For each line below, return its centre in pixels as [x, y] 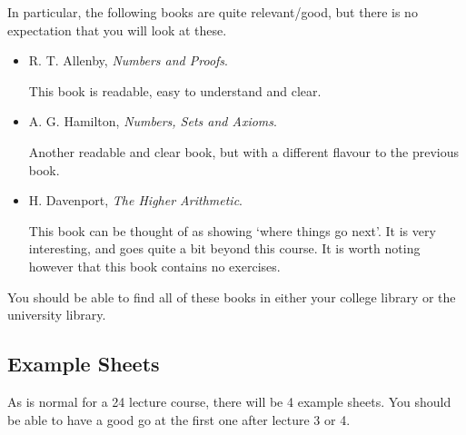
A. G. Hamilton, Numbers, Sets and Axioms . [153, 121]
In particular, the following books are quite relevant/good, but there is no [213, 12]
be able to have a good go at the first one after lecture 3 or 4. [179, 419]
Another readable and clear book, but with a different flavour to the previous [244, 151]
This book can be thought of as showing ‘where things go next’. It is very [232, 230]
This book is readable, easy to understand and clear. [175, 90]
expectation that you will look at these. [117, 30]
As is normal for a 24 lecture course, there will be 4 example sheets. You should [229, 401]
